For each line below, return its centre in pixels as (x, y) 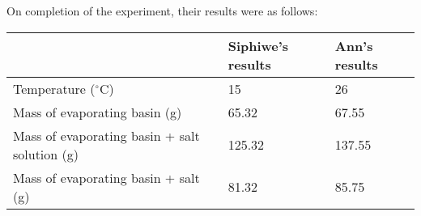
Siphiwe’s (258, 45)
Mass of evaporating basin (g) (98, 112)
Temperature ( (54, 88)
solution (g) (46, 154)
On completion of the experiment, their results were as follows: (162, 11)
